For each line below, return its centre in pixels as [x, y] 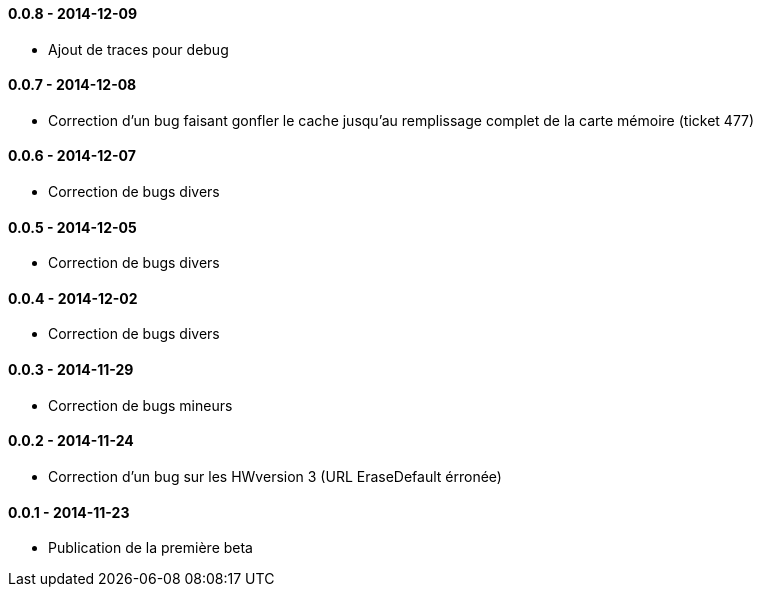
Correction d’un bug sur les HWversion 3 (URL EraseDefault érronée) [275, 476]
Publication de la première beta [150, 548]
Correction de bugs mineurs [140, 405]
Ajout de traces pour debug [138, 49]
